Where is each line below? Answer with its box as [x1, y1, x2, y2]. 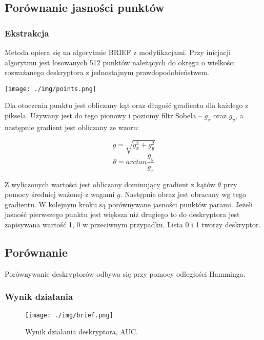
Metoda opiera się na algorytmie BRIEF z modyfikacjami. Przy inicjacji [5, 47, 231, 57]
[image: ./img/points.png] [5, 85, 96, 93]
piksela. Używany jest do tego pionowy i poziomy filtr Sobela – [5, 110, 202, 121]
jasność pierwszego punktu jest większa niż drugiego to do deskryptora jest [5, 209, 240, 220]
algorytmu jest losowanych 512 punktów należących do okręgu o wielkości [5, 57, 235, 67]
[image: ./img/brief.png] [25, 311, 113, 319]
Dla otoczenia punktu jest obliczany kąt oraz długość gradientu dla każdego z [5, 100, 249, 111]
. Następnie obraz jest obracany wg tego [120, 189, 246, 200]
